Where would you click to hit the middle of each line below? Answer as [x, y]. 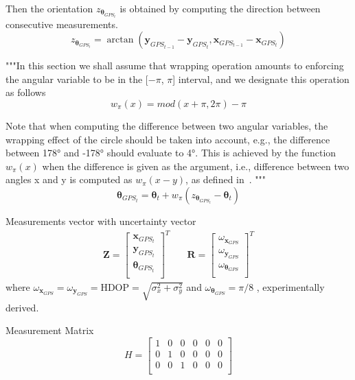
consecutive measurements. [62, 24]
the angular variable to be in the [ [77, 79]
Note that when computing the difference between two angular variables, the [167, 125]
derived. [22, 307]
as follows [26, 92]
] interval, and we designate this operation [261, 79]
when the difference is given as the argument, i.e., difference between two [196, 166]
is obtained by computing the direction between [220, 8]
